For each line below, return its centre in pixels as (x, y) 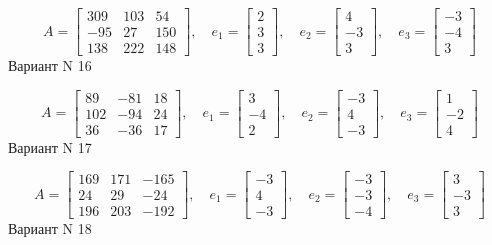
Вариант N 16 (50, 65)
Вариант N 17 (50, 146)
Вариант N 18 (50, 228)
